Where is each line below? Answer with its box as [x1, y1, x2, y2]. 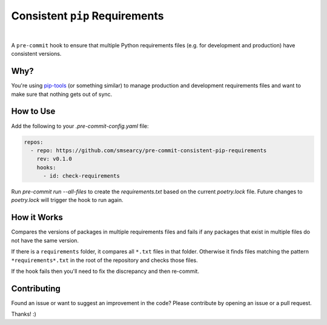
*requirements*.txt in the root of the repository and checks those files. [11, 256, 198, 264]
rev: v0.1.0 [36, 155, 73, 162]
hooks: [36, 164, 56, 171]
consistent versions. [11, 50, 62, 58]
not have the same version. [11, 236, 79, 244]
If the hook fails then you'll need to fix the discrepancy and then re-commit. [11, 267, 200, 275]
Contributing [11, 283, 61, 293]
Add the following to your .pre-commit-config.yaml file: [11, 122, 149, 130]
